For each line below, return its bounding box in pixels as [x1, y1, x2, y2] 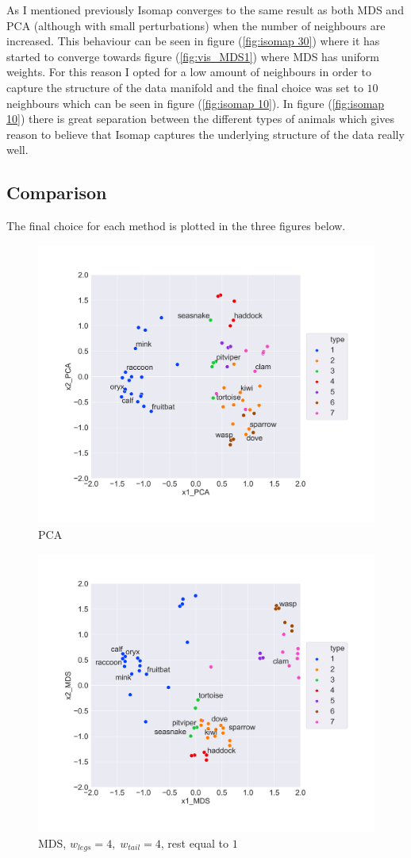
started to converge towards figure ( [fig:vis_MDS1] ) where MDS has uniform [6, 48, 379, 64]
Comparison [6, 180, 107, 205]
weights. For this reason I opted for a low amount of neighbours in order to [6, 63, 372, 80]
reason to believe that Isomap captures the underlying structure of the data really [6, 125, 405, 142]
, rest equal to [160, 834, 229, 851]
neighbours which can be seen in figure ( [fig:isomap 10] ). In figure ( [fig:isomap [6, 94, 385, 111]
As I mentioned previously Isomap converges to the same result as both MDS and [6, 2, 404, 17]
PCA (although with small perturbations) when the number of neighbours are [6, 17, 386, 33]
